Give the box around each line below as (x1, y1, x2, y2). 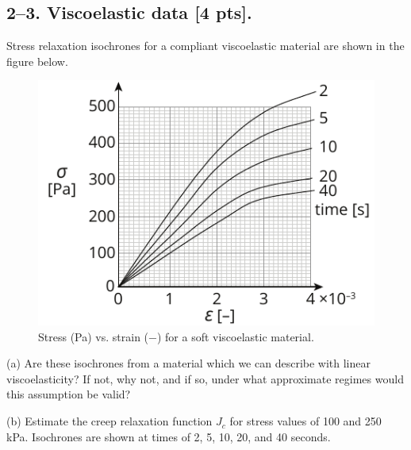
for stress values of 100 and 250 (229, 413, 382, 429)
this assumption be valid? (6, 386, 131, 402)
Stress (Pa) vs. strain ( (38, 328, 149, 344)
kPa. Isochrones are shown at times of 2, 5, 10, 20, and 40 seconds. (6, 428, 331, 444)
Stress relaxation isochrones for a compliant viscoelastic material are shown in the (6, 37, 405, 54)
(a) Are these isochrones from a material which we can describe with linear (6, 355, 371, 371)
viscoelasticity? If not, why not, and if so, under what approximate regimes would (6, 370, 404, 387)
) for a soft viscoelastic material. (156, 328, 314, 344)
